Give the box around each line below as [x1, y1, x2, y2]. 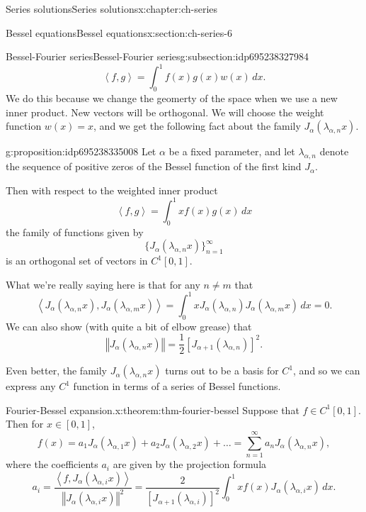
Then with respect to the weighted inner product [6, 182, 218, 197]
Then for [6, 416, 44, 431]
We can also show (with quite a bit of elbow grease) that [6, 318, 252, 333]
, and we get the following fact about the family [93, 118, 301, 133]
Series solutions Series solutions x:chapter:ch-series [6, 1, 218, 16]
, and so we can [293, 363, 360, 378]
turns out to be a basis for [165, 363, 279, 378]
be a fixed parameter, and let [168, 144, 295, 159]
